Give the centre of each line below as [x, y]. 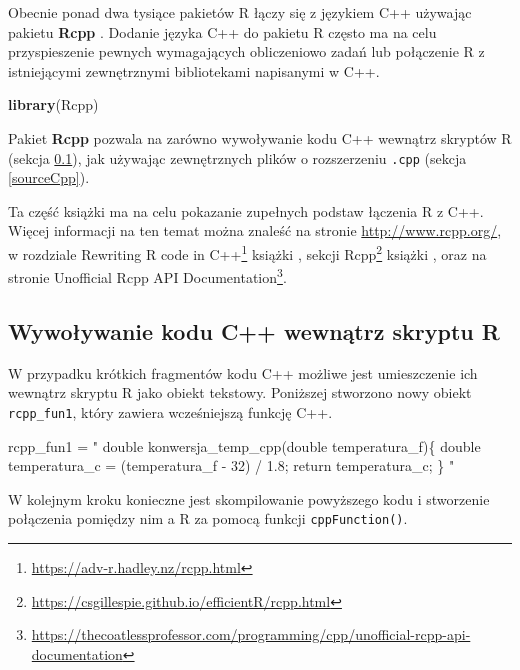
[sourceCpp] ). [49, 177]
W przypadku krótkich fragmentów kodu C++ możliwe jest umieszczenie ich [243, 372]
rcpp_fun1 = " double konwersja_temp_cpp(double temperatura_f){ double [244, 445]
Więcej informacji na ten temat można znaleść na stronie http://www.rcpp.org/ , [255, 230]
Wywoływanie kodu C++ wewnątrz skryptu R [254, 330]
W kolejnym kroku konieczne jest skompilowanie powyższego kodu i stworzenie [249, 498]
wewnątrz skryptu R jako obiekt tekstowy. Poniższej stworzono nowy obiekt [240, 392]
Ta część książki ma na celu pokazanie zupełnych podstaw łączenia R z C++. [246, 210]
